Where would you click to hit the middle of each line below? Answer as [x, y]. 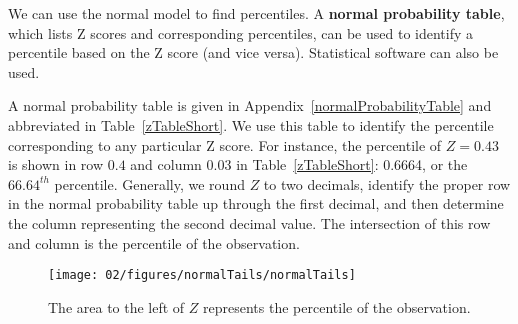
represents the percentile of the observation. [337, 306]
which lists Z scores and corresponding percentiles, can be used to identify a [241, 32]
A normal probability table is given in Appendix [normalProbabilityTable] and [250, 105]
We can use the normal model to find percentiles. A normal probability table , [256, 13]
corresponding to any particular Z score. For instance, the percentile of [225, 144]
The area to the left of [116, 306]
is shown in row [56, 164]
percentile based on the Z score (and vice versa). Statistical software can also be [253, 52]
